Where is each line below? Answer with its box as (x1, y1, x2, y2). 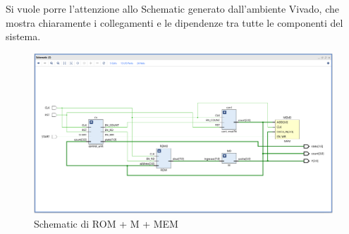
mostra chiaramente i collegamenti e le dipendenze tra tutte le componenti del (6, 15, 343, 30)
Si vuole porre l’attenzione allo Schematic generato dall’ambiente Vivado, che (6, 1, 340, 16)
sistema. (6, 29, 41, 44)
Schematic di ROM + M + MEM (34, 216, 178, 230)
